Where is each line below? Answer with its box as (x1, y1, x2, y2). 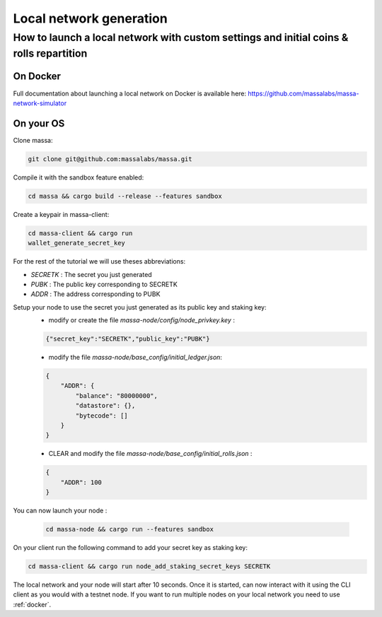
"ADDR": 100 (60, 478, 103, 486)
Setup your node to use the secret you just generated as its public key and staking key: (13, 302, 267, 311)
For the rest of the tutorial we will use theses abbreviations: (13, 257, 186, 266)
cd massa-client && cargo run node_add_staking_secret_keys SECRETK (28, 563, 271, 570)
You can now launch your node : (13, 506, 108, 515)
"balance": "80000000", (75, 392, 158, 399)
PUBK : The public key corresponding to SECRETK (30, 280, 178, 288)
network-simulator (13, 99, 67, 107)
